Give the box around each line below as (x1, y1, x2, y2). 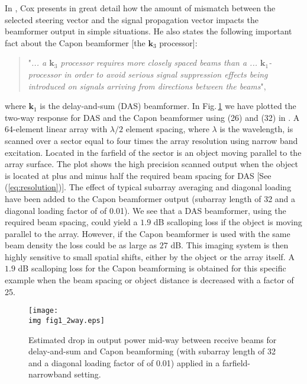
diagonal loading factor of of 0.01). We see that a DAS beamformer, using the (5, 204, 286, 216)
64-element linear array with (5, 123, 108, 135)
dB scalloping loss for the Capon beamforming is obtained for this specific (18, 262, 286, 274)
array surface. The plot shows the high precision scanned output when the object (5, 158, 298, 170)
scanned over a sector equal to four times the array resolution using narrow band (5, 134, 298, 146)
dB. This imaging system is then (170, 239, 289, 251)
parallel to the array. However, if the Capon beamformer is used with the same (5, 227, 290, 239)
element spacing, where (125, 123, 209, 135)
